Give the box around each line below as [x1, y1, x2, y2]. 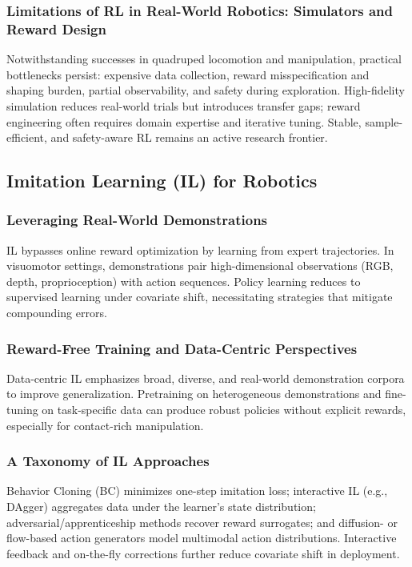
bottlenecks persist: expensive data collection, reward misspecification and [6, 66, 370, 82]
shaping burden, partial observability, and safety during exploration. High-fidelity [6, 82, 405, 99]
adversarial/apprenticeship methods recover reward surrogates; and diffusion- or [6, 513, 398, 530]
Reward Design [6, 18, 106, 38]
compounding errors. [6, 304, 107, 321]
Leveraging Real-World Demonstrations [6, 210, 268, 230]
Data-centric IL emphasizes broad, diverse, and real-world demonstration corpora [6, 369, 405, 386]
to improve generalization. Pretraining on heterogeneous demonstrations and [6, 385, 382, 402]
